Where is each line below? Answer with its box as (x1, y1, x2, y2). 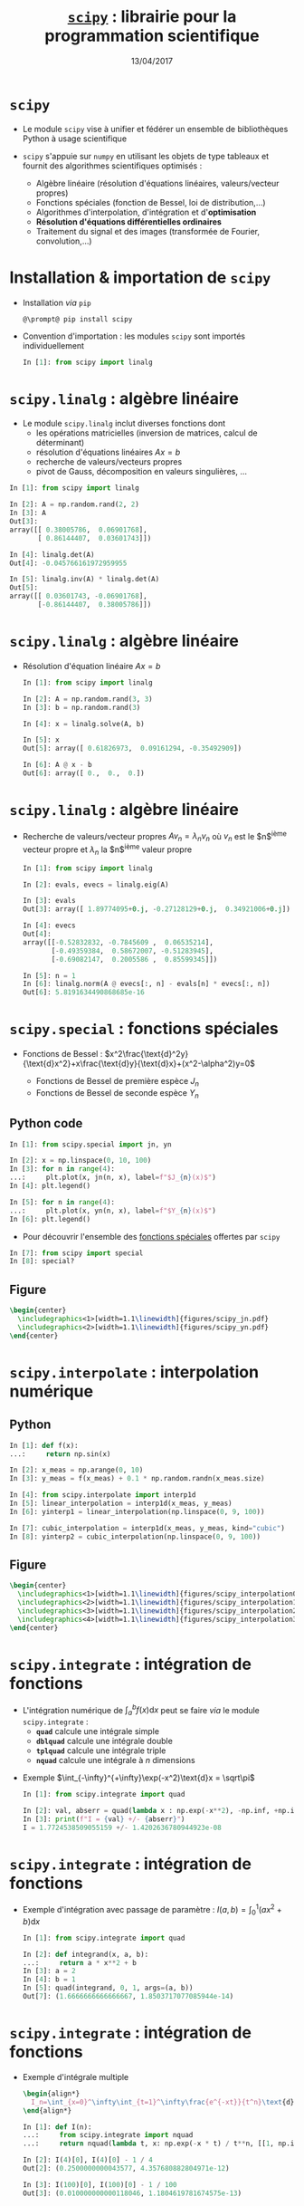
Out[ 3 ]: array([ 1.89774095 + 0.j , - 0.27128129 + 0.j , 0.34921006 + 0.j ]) (22, 905, 291, 914)
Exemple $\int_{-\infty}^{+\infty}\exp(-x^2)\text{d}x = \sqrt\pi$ (22, 1772, 255, 1783)
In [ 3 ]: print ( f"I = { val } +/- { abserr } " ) (22, 1814, 185, 1824)
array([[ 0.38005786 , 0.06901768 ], (9, 525, 147, 534)
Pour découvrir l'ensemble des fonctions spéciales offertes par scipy (22, 1231, 280, 1242)
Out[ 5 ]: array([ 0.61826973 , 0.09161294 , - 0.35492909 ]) (22, 744, 242, 753)
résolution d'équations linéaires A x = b (35, 446, 181, 458)
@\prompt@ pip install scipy (22, 314, 133, 323)
